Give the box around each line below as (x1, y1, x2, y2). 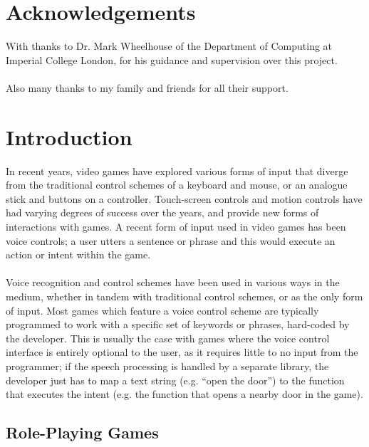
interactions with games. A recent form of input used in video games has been (6, 219, 346, 233)
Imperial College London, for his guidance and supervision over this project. (6, 52, 338, 67)
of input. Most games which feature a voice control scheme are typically (6, 303, 319, 317)
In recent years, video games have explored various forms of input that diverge (6, 163, 348, 178)
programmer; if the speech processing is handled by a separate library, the (6, 358, 329, 373)
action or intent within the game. (6, 247, 151, 262)
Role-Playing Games (6, 421, 159, 443)
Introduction (6, 122, 132, 151)
